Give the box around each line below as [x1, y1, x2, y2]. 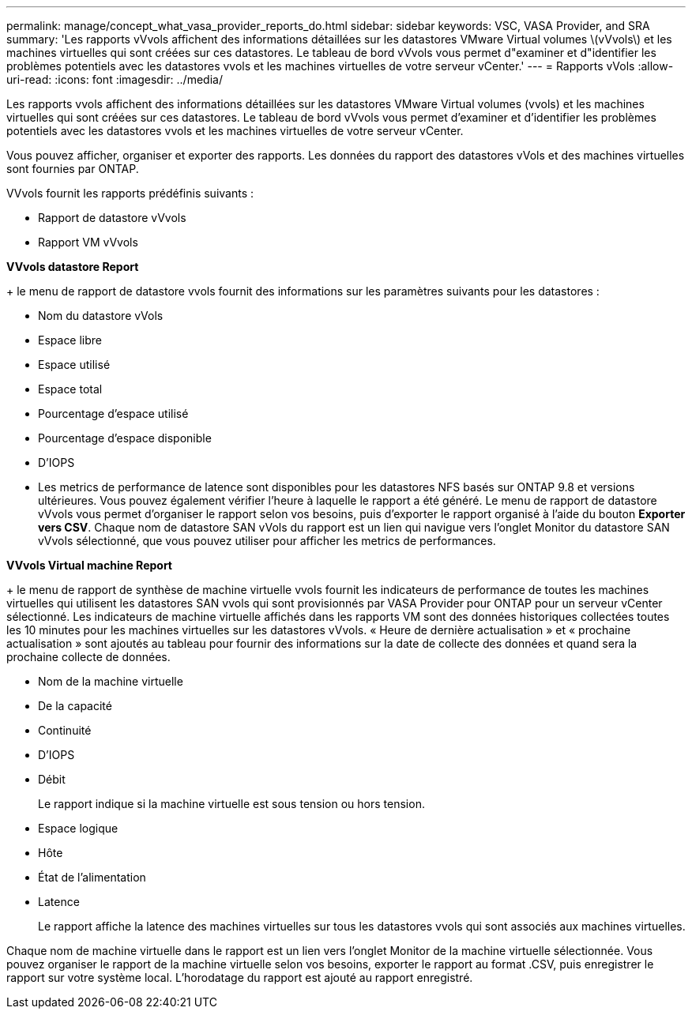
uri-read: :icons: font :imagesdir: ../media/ [6, 73, 223, 86]
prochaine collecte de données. [6, 650, 171, 664]
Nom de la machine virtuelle [38, 675, 183, 688]
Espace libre [38, 333, 103, 347]
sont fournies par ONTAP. [6, 162, 139, 175]
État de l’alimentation [38, 870, 146, 884]
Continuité [38, 724, 92, 737]
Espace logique [38, 821, 118, 835]
